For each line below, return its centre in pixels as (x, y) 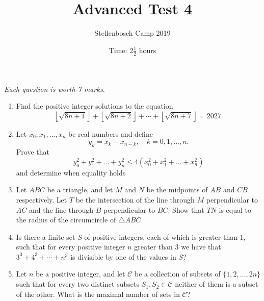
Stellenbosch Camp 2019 (133, 33)
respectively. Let (42, 199)
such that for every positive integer (71, 247)
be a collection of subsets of (177, 274)
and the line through (61, 209)
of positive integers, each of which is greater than (161, 236)
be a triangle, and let (80, 190)
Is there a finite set (46, 236)
